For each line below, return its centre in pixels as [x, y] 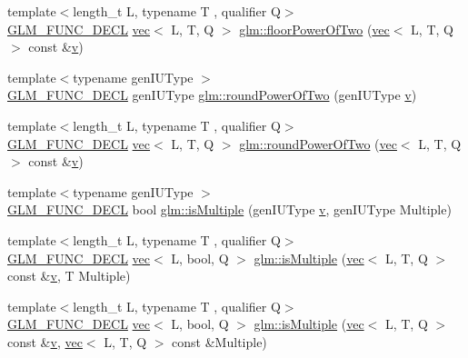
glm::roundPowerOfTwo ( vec [318, 143]
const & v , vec [45, 341]
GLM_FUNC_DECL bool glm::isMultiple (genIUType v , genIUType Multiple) [229, 209]
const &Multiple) [219, 341]
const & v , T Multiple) [69, 276]
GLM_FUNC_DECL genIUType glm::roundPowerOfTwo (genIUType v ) [212, 95]
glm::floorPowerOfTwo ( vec [314, 29]
